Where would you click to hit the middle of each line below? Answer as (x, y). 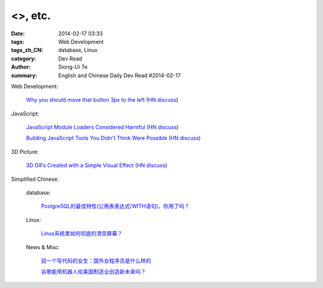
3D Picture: (25, 151)
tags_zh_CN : (27, 50)
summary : (24, 75)
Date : (18, 34)
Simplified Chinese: (35, 179)
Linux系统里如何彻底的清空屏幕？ (82, 234)
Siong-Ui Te (73, 67)
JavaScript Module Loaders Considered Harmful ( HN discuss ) (102, 127)
